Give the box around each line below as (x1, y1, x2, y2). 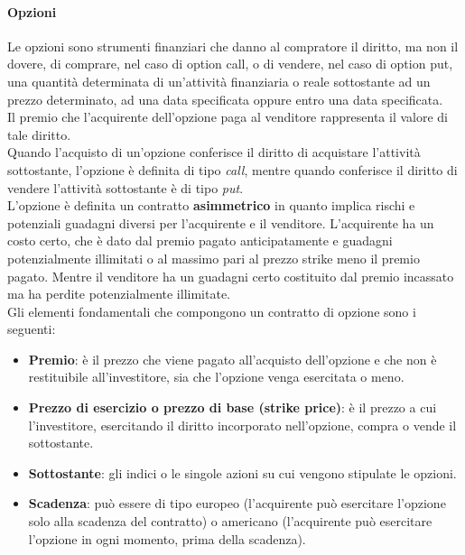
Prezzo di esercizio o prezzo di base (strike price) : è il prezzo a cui (28, 398, 437, 417)
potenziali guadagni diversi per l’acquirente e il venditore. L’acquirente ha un (7, 213, 434, 232)
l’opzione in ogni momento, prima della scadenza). (28, 529, 306, 548)
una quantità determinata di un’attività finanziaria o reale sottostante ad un (7, 71, 431, 90)
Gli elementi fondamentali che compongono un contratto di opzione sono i (7, 301, 416, 320)
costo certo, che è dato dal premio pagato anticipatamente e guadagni (7, 231, 393, 250)
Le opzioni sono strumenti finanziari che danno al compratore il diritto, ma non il (7, 36, 459, 55)
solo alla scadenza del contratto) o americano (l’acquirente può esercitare (28, 512, 432, 531)
